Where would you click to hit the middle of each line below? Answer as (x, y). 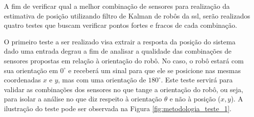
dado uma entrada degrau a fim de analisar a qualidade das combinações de (118, 51)
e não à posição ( (195, 99)
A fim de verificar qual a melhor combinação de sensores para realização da (117, 6)
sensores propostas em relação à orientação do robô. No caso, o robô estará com (124, 60)
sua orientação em (31, 70)
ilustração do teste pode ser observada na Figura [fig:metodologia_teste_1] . (118, 108)
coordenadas (23, 80)
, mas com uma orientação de (102, 80)
